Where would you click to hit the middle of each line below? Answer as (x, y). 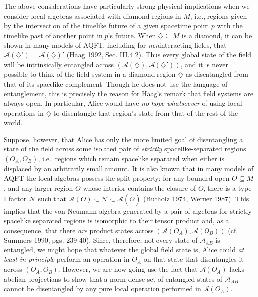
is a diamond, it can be (217, 35)
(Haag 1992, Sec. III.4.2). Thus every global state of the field (159, 54)
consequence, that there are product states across (79, 230)
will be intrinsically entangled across (59, 64)
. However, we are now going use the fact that (128, 269)
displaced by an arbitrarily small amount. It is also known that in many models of (129, 168)
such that (52, 198)
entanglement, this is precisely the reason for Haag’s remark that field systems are (129, 93)
